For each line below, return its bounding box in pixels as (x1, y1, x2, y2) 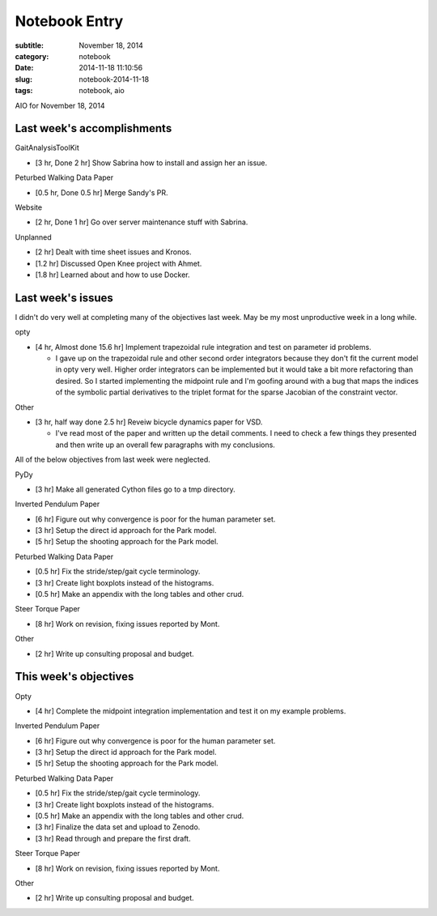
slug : (15, 74, 32, 84)
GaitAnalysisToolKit (15, 143, 80, 153)
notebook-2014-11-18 (78, 74, 150, 84)
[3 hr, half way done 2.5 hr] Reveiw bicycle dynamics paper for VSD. (35, 417, 263, 427)
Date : (15, 63, 34, 73)
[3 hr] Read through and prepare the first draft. (35, 833, 191, 843)
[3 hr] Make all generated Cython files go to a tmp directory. (35, 484, 236, 494)
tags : (15, 86, 33, 96)
